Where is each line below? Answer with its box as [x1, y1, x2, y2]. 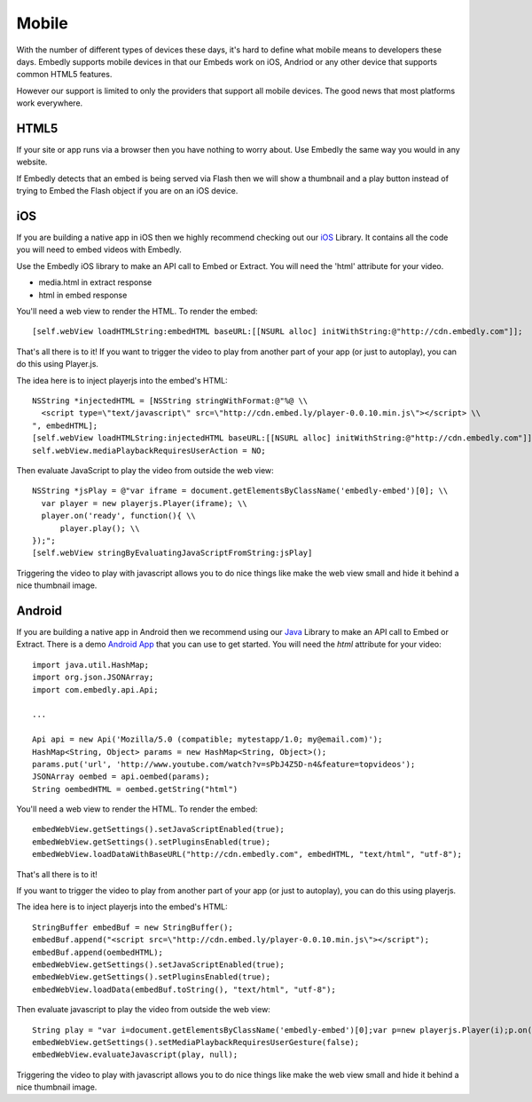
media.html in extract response [38, 277, 153, 288]
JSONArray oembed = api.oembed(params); [32, 772, 210, 781]
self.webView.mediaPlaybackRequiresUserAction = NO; [32, 445, 266, 456]
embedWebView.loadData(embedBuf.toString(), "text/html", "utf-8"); [32, 984, 336, 995]
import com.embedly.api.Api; [32, 685, 159, 694]
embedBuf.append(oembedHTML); [32, 947, 164, 957]
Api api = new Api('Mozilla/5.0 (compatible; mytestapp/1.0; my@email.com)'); [32, 734, 383, 745]
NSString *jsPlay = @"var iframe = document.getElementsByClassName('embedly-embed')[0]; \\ [32, 486, 449, 496]
